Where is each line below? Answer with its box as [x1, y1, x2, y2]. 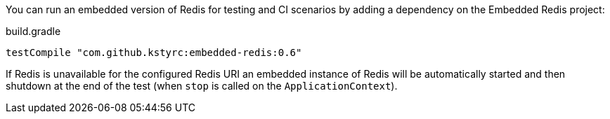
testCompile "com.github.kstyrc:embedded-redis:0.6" [6, 47, 302, 58]
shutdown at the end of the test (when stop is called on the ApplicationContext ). [6, 80, 398, 92]
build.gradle [6, 25, 61, 37]
